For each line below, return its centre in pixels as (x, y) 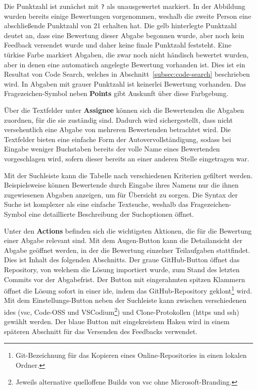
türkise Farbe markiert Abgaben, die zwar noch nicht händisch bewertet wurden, (126, 55)
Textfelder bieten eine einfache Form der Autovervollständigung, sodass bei (118, 139)
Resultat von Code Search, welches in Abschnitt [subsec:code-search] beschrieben (127, 74)
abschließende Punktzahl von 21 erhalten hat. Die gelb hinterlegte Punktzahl (120, 25)
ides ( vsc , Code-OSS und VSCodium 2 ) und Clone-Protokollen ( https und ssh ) (122, 311)
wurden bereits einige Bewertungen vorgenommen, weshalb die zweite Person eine (128, 16)
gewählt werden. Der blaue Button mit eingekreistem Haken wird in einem (117, 321)
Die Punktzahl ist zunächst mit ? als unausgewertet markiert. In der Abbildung (125, 6)
